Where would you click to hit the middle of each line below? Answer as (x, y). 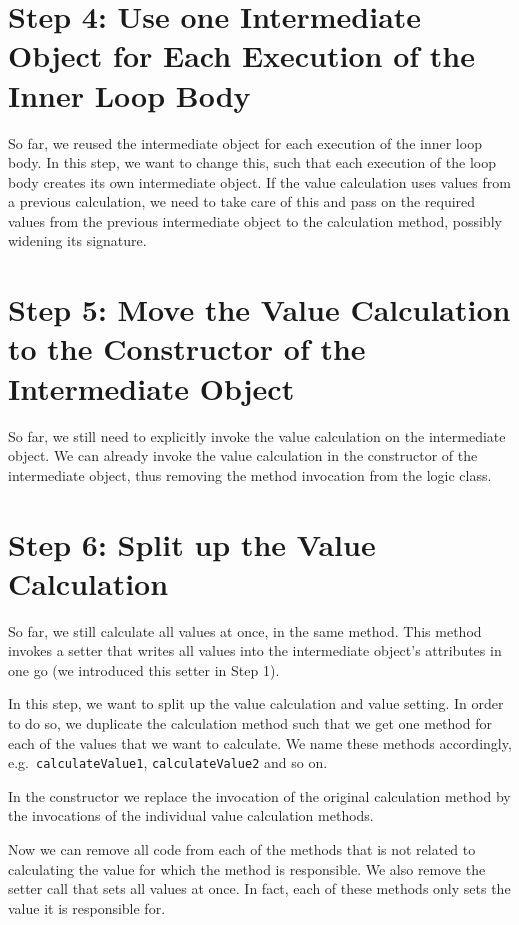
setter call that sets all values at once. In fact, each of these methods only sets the (259, 888)
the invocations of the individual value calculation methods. (191, 815)
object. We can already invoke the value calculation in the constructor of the (243, 455)
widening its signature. (77, 240)
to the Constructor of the (187, 348)
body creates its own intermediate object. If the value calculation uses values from (259, 181)
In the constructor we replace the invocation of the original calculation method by (259, 795)
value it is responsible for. (87, 907)
